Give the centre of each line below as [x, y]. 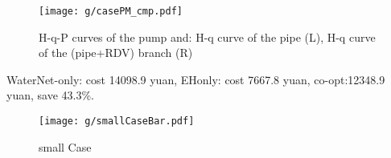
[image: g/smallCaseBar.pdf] [117, 122]
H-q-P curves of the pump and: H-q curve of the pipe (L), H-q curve [207, 36]
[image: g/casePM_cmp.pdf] [111, 11]
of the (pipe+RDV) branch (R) [116, 53]
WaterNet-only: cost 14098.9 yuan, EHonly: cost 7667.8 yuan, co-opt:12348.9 [196, 79]
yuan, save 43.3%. [50, 95]
